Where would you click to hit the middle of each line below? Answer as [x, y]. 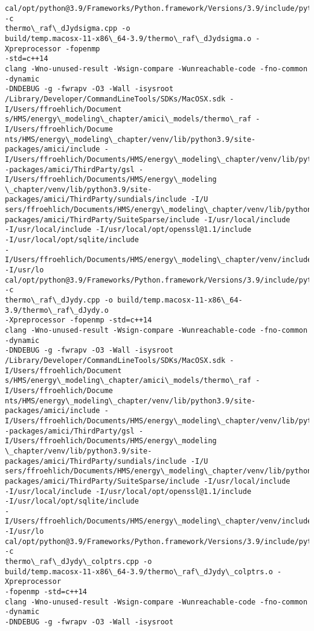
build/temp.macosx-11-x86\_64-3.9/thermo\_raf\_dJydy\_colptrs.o [139, 572]
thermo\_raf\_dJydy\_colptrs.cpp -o [78, 562]
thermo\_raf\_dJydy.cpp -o [59, 300]
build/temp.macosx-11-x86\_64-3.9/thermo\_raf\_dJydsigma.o [128, 38]
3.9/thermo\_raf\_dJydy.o [57, 310]
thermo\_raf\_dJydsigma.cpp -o [68, 29]
